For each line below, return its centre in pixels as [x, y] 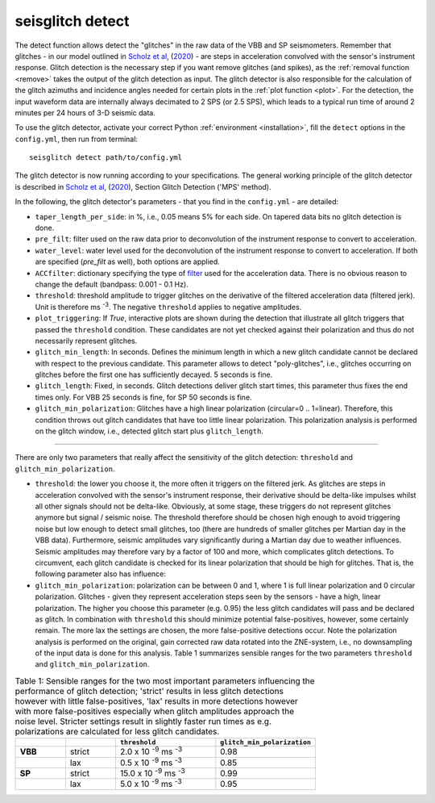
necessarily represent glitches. [86, 341]
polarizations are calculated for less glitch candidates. [117, 732]
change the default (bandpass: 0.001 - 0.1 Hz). [112, 284]
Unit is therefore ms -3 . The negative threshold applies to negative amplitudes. [168, 306]
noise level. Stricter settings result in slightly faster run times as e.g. [143, 721]
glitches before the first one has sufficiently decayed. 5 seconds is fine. [154, 374]
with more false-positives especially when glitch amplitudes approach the [155, 712]
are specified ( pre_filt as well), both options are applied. [128, 261]
